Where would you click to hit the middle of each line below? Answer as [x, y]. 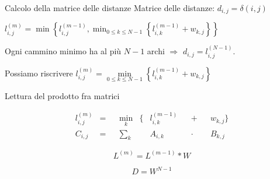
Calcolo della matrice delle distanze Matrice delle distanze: [110, 8]
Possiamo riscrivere [39, 73]
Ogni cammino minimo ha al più [63, 51]
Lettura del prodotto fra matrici [62, 95]
